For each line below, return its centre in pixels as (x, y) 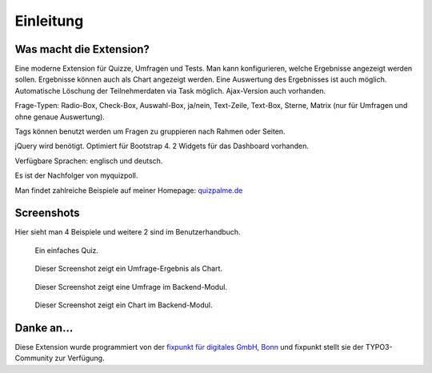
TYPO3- (379, 347)
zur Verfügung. (80, 358)
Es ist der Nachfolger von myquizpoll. (76, 175)
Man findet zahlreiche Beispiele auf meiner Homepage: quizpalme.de (129, 190)
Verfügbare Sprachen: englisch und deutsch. (89, 161)
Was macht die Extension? (82, 49)
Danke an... (44, 328)
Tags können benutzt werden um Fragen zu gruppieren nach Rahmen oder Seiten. (150, 131)
